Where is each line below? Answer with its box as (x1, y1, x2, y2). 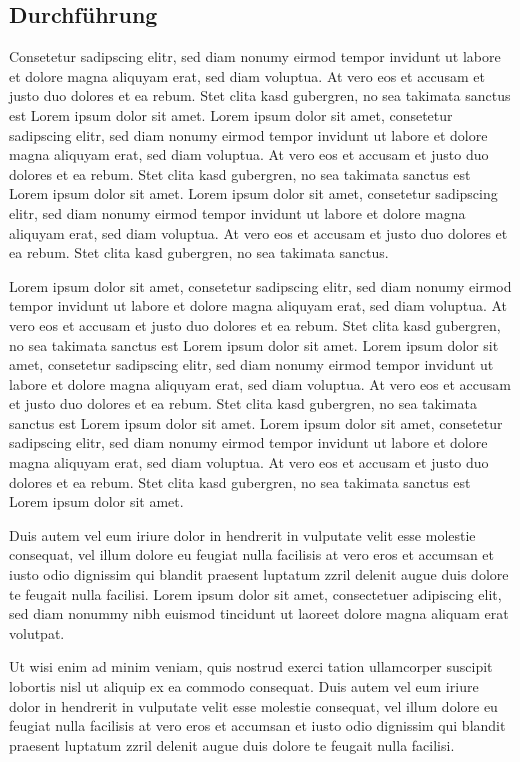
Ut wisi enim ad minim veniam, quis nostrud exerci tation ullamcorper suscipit (9, 656, 493, 677)
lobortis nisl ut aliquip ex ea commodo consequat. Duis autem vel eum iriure (9, 676, 479, 697)
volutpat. (9, 622, 65, 643)
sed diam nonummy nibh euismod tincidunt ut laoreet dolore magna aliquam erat (9, 603, 509, 624)
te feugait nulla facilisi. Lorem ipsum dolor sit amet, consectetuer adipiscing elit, (9, 583, 502, 604)
